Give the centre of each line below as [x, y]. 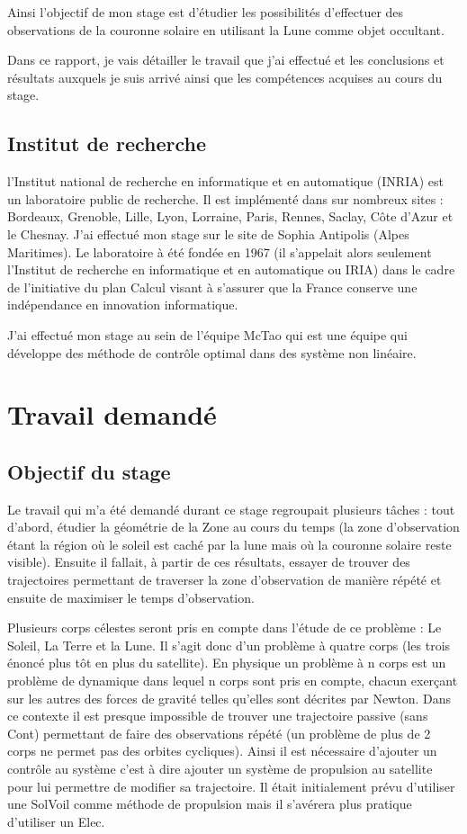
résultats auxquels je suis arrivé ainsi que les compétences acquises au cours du [225, 77]
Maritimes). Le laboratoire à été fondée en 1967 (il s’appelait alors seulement [220, 251]
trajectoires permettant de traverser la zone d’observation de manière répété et [225, 580]
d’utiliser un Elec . [56, 821]
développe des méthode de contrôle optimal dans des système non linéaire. [212, 352]
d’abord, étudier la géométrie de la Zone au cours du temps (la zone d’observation [233, 527]
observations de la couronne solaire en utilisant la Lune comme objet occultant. [226, 29]
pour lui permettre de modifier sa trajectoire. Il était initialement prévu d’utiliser [231, 786]
